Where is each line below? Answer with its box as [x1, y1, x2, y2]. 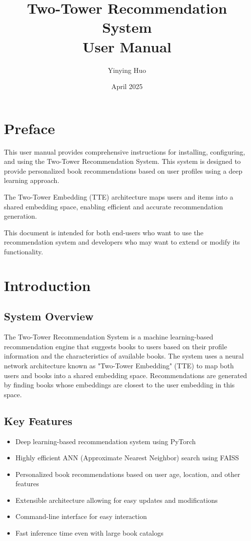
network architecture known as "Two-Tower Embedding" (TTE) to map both [4, 360, 234, 370]
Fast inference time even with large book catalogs [15, 528, 164, 538]
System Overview [4, 309, 94, 324]
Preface [4, 118, 55, 138]
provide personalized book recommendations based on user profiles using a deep [4, 165, 243, 176]
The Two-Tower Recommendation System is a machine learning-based [4, 332, 213, 342]
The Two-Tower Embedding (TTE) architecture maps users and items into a [4, 192, 233, 202]
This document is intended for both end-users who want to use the [4, 227, 204, 237]
